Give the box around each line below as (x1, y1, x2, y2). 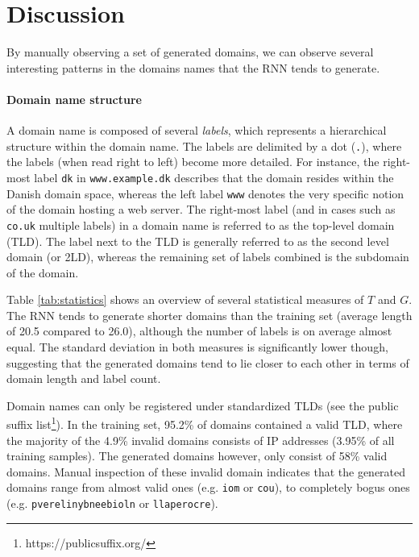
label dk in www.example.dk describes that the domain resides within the (34, 168, 394, 185)
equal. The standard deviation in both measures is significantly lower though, (6, 339, 388, 355)
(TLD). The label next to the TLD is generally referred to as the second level (6, 232, 389, 249)
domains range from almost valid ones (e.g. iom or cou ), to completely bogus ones (6, 479, 410, 496)
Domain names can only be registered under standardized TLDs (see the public (6, 397, 399, 414)
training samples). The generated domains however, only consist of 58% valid (6, 447, 388, 464)
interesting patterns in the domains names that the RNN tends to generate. (6, 59, 380, 76)
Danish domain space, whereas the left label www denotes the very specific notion (6, 185, 404, 202)
